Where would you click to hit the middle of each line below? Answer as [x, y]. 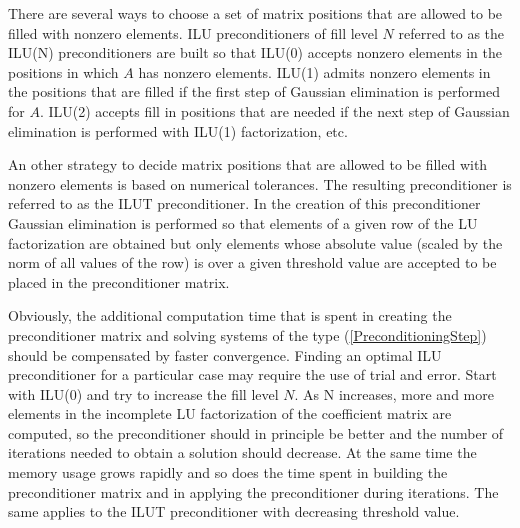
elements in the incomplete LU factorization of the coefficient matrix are [230, 413]
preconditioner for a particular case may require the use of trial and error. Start [252, 374]
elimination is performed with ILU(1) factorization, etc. [178, 130]
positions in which [63, 71]
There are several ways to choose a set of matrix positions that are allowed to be [255, 13]
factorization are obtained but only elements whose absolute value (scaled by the [255, 242]
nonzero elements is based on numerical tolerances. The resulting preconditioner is [260, 183]
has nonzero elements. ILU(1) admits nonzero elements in [314, 71]
